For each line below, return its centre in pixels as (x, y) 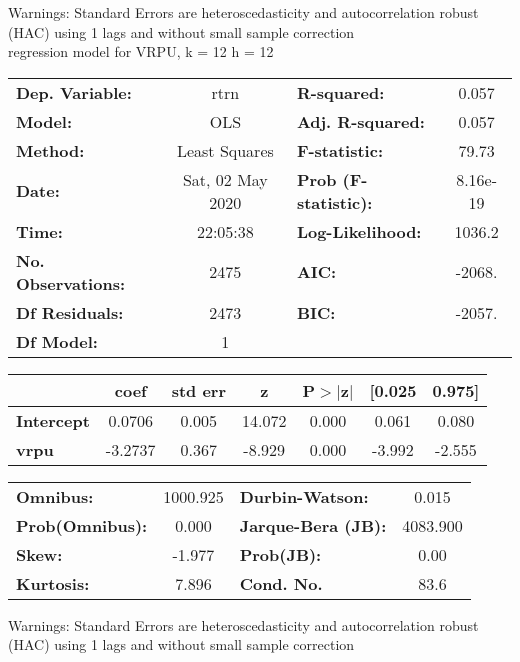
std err (198, 390)
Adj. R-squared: (360, 121)
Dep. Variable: (74, 92)
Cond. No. (281, 583)
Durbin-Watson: (304, 496)
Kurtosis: (53, 583)
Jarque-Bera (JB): (313, 525)
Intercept (53, 420)
